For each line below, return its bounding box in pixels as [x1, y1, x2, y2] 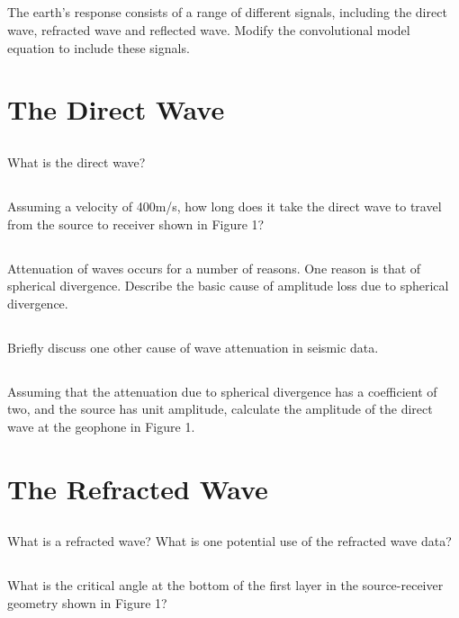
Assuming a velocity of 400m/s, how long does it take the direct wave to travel [7, 196, 442, 215]
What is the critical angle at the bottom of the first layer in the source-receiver [7, 576, 444, 595]
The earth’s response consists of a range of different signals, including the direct [7, 3, 447, 22]
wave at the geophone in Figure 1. [7, 416, 195, 435]
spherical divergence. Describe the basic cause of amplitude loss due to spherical [7, 276, 449, 295]
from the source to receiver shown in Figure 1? [7, 214, 265, 233]
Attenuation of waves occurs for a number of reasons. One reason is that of [7, 258, 421, 277]
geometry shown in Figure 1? [7, 593, 167, 612]
